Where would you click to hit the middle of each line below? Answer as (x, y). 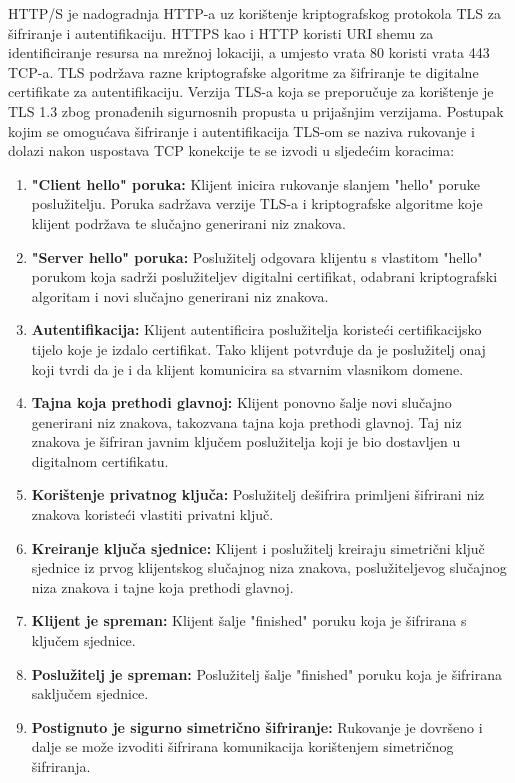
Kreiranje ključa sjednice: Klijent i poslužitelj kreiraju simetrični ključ (258, 547)
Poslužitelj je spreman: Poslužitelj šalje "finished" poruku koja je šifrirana (266, 673)
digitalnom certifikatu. (100, 460)
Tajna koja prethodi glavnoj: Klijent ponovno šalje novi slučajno (241, 402)
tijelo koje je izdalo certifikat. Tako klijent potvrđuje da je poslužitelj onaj (258, 348)
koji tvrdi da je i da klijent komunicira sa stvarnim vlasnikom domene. (247, 368)
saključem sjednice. (90, 693)
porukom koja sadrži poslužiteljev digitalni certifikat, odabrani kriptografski (264, 276)
